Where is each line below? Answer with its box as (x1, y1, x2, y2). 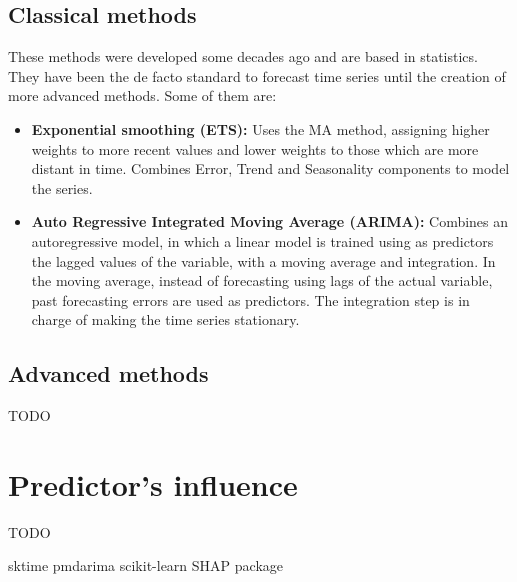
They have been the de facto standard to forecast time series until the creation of (8, 65, 506, 86)
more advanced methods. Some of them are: (8, 85, 277, 106)
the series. (31, 177, 93, 198)
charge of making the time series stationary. (31, 309, 300, 330)
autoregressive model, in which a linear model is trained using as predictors (31, 230, 494, 251)
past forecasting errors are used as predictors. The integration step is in (31, 289, 470, 310)
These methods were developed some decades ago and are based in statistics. (8, 46, 478, 67)
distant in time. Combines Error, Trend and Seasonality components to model (31, 158, 510, 179)
